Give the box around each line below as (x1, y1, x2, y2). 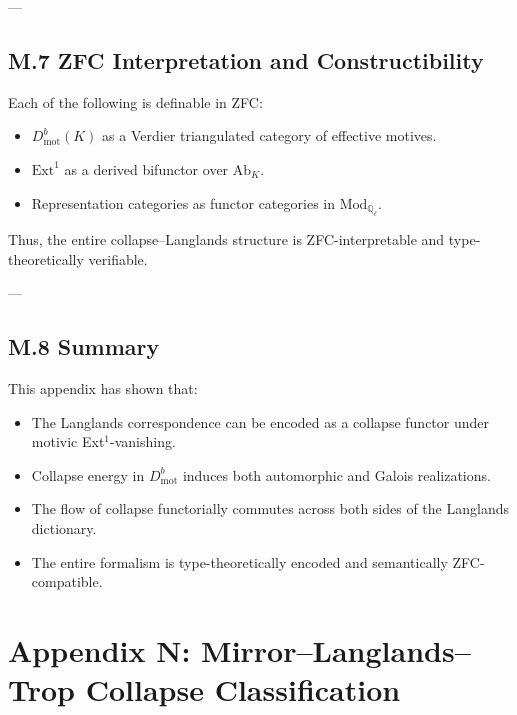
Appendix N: (8, 629, 191, 670)
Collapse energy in (31, 464, 145, 485)
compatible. (31, 571, 103, 592)
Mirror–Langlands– (201, 629, 471, 670)
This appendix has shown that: (8, 377, 198, 398)
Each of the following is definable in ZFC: (8, 91, 263, 112)
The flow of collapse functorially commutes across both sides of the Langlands (31, 498, 509, 519)
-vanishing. (110, 431, 176, 452)
